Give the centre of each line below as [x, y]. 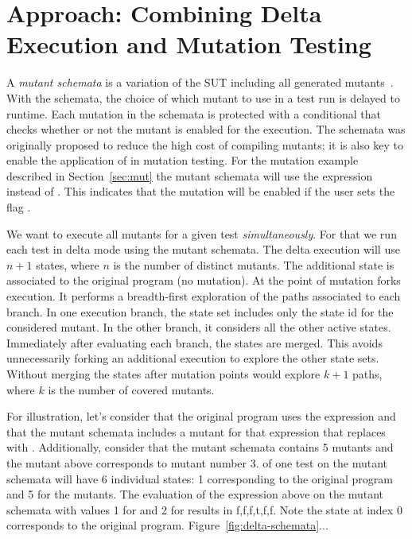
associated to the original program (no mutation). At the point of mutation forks [204, 280]
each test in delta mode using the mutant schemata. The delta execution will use [203, 249]
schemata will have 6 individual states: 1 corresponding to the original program [200, 478]
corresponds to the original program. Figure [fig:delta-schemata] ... [167, 525]
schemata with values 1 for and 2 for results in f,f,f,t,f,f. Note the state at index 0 [204, 509]
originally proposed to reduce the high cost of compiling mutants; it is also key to [205, 144]
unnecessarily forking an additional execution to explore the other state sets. [193, 358]
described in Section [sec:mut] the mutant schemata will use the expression [190, 175]
